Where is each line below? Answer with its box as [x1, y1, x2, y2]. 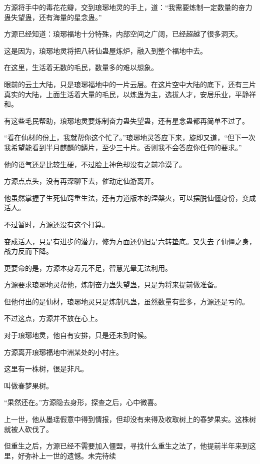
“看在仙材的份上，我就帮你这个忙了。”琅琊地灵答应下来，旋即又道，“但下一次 [4, 132, 255, 143]
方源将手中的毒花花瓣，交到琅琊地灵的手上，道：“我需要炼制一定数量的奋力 [4, 2, 252, 12]
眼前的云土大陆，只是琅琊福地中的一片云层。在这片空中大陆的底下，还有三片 [4, 79, 256, 89]
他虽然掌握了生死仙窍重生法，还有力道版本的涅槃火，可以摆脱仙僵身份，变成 [4, 192, 256, 203]
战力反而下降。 [4, 246, 53, 256]
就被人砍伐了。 [4, 423, 53, 434]
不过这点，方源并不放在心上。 [4, 313, 102, 323]
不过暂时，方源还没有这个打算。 [4, 219, 109, 229]
